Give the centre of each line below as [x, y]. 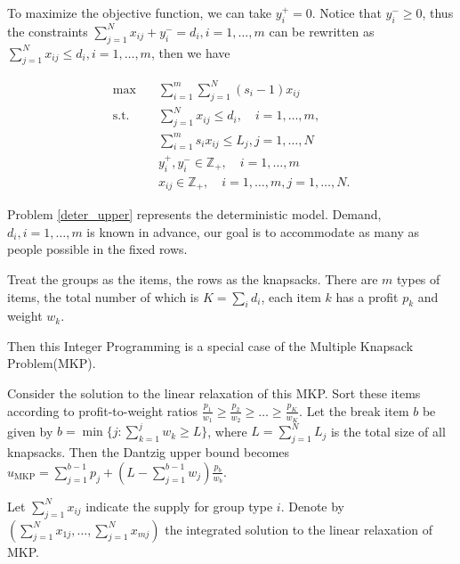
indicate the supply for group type [179, 506]
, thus [438, 12]
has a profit [367, 296]
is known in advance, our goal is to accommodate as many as [253, 231]
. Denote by [312, 506]
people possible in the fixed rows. [97, 249]
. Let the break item [354, 410]
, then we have [190, 52]
